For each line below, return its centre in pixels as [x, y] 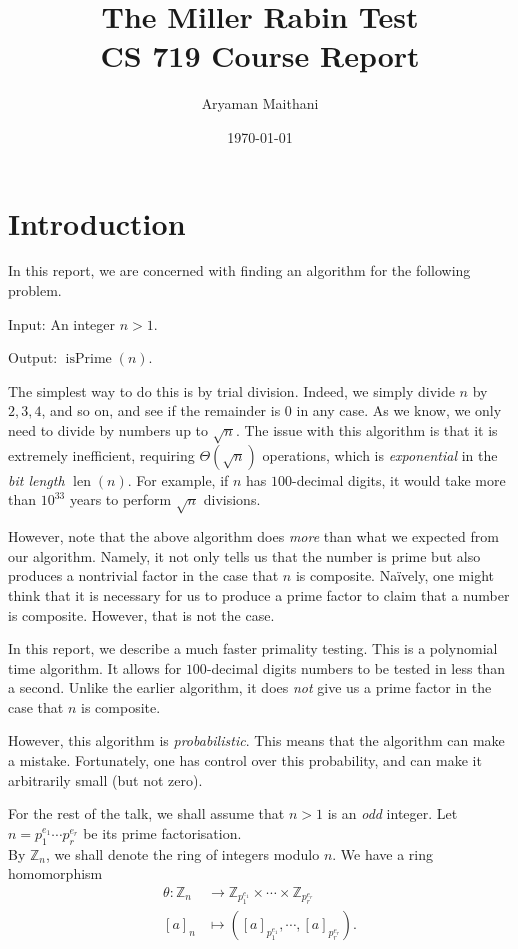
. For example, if [178, 479]
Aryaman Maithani [260, 103]
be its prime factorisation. [162, 832]
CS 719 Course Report [260, 55]
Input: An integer [62, 323]
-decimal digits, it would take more [399, 479]
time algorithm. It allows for [95, 667]
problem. [35, 290]
